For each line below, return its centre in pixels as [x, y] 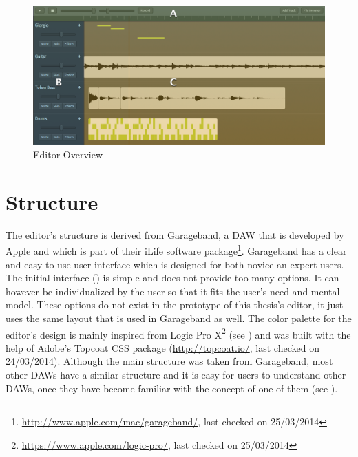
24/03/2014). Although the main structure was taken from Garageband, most [169, 361]
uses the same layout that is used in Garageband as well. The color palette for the [179, 318]
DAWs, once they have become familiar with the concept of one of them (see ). [172, 388]
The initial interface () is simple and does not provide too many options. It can [172, 278]
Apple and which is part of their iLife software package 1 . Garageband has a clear [176, 250]
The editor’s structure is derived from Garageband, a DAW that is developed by [175, 234]
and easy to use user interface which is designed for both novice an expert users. [175, 264]
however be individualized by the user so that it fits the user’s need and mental [173, 291]
